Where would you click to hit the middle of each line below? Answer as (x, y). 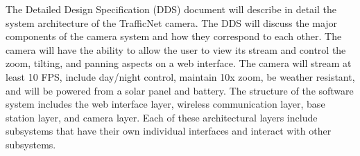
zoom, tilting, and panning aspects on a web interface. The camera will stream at (179, 63)
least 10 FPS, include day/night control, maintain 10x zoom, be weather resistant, (180, 76)
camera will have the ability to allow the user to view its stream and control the (176, 49)
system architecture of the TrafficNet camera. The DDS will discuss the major (172, 22)
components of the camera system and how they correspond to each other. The (174, 36)
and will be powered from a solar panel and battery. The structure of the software (180, 90)
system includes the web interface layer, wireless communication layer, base (165, 104)
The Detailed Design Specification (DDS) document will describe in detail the (171, 9)
